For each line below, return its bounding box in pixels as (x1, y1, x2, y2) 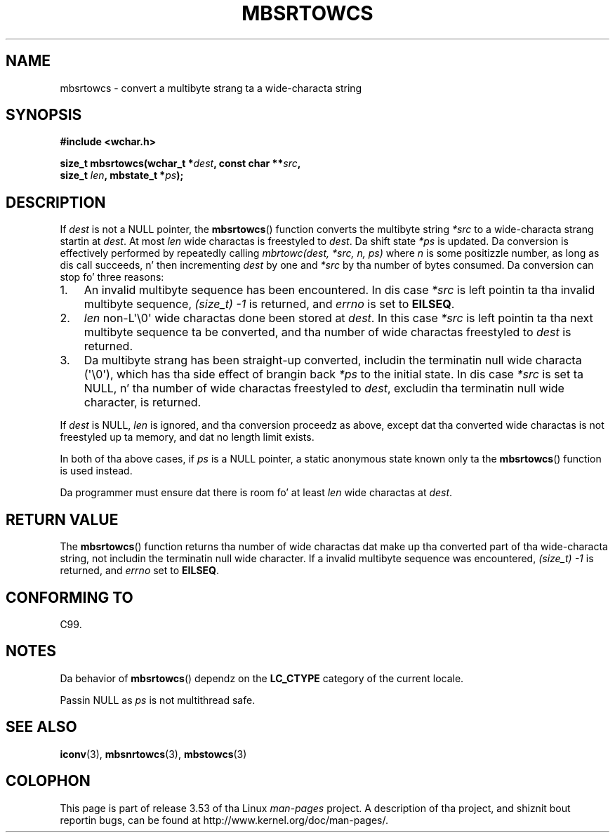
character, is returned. (84, 395, 201, 410)
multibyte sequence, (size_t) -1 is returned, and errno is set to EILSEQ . (84, 297, 455, 312)
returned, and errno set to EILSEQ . (60, 564, 220, 577)
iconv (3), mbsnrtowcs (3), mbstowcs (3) (60, 747, 247, 760)
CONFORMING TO (6, 588, 133, 606)
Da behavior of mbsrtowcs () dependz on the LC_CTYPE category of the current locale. (60, 672, 464, 684)
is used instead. (60, 465, 133, 477)
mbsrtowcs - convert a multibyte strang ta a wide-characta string (60, 81, 362, 94)
